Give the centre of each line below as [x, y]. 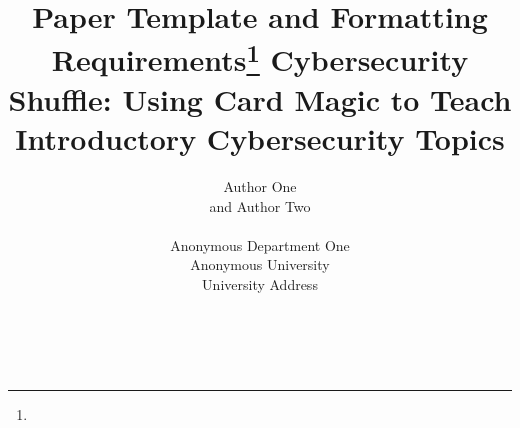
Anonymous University [260, 264]
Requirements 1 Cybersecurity [260, 57]
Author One [260, 186]
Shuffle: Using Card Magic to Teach [260, 98]
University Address [260, 283]
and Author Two [260, 205]
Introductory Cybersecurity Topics [260, 138]
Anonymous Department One [260, 244]
